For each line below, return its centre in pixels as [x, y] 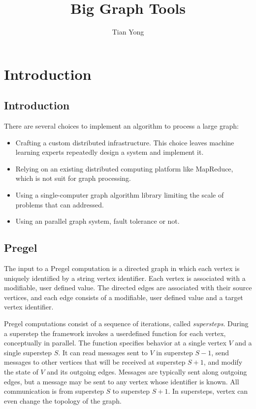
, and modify [223, 362]
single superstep [28, 352]
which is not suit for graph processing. [73, 178]
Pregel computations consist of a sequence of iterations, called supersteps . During [126, 324]
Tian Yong [128, 32]
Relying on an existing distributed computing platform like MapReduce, [124, 168]
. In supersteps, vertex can [208, 391]
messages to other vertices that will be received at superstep [95, 362]
